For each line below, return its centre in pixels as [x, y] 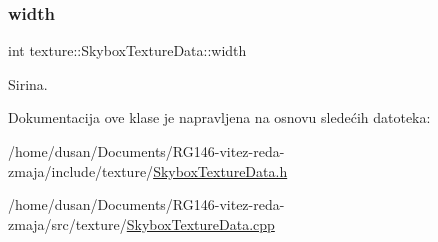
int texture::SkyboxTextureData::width [127, 50]
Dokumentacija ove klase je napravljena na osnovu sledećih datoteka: [219, 117]
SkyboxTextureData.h [220, 170]
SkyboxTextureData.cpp [200, 223]
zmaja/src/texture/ [67, 223]
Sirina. [28, 83]
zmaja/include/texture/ [81, 170]
